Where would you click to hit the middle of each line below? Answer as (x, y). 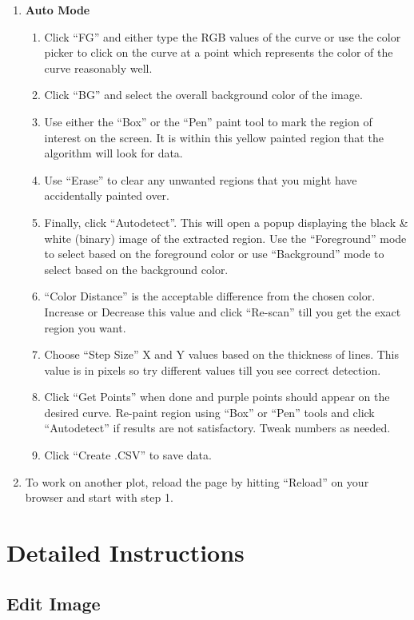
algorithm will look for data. (113, 153)
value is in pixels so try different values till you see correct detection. (213, 370)
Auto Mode (58, 10)
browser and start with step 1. (99, 497)
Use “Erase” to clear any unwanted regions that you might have (201, 179)
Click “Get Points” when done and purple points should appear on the (217, 397)
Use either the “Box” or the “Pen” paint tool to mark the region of (208, 121)
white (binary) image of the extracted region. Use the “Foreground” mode (225, 238)
